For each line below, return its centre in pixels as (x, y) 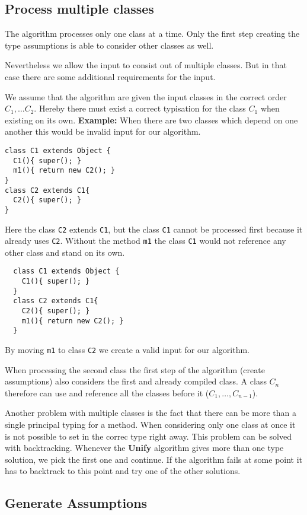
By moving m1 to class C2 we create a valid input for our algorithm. (127, 350)
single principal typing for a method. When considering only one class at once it (150, 425)
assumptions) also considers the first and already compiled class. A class (136, 381)
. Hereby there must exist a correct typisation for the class (140, 108)
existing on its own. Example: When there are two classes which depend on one (151, 120)
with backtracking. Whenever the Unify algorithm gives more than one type (144, 448)
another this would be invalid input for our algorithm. (103, 131)
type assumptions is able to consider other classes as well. (109, 45)
